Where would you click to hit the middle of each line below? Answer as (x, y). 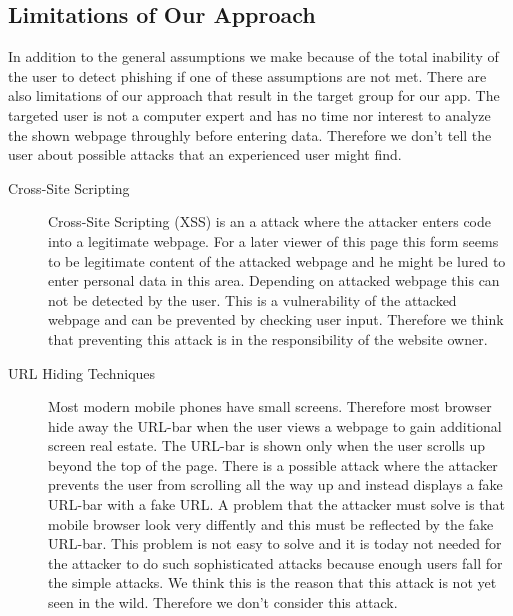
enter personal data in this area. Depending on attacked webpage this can (274, 280)
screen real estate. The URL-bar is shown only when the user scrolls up (267, 445)
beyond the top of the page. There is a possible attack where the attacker (273, 464)
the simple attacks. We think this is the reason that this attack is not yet (272, 582)
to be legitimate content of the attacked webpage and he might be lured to (277, 260)
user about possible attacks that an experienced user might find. (205, 154)
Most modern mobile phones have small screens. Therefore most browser (270, 406)
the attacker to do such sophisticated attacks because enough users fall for (275, 562)
